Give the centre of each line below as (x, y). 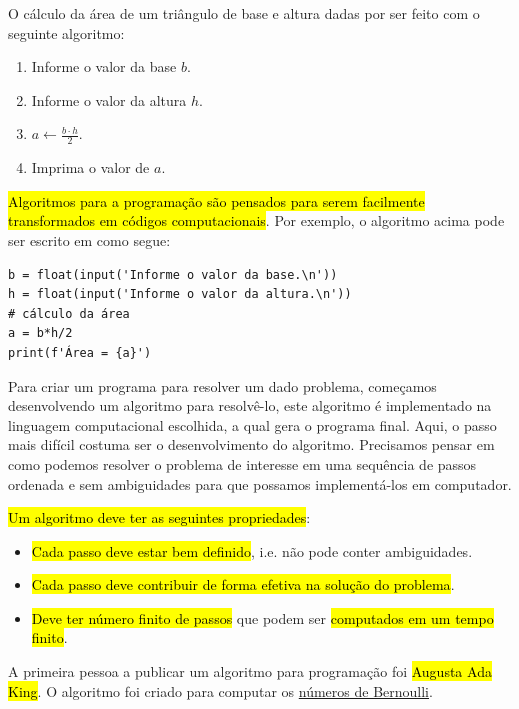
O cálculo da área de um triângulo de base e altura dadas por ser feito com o (244, 13)
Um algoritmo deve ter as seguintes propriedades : (159, 517)
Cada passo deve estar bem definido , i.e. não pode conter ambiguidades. (252, 550)
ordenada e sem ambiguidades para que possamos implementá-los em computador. (260, 483)
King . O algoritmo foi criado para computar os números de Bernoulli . (220, 690)
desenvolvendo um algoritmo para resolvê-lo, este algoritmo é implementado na (250, 405)
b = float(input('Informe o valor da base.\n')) (173, 274)
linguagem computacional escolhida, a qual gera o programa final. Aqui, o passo (252, 424)
